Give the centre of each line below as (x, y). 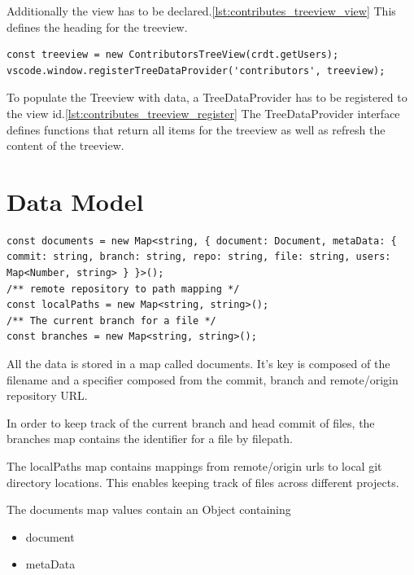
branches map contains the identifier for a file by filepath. (150, 439)
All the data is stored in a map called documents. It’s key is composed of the (198, 364)
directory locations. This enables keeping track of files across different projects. (203, 482)
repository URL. (47, 395)
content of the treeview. (65, 145)
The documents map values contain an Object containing (149, 509)
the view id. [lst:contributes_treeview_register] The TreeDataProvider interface (203, 113)
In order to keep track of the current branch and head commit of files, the (191, 422)
